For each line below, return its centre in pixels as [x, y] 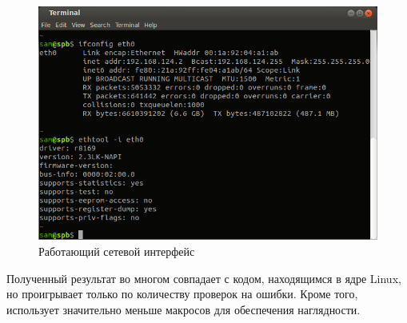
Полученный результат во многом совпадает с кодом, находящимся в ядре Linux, [204, 278]
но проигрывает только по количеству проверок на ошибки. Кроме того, [182, 294]
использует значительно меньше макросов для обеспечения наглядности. [184, 309]
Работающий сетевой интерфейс [117, 251]
